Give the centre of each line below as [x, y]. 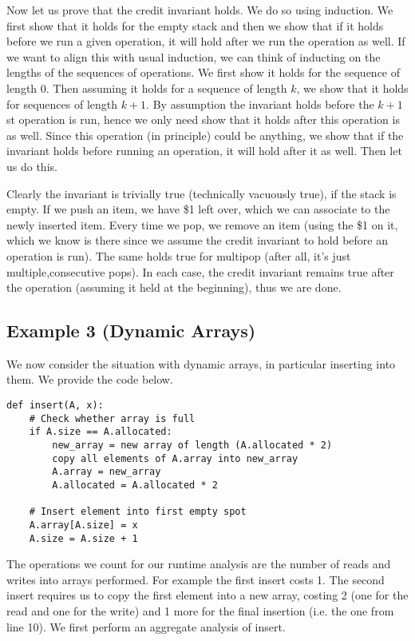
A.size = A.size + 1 [83, 538]
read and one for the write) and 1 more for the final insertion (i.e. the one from [200, 611]
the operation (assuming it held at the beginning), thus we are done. [174, 287]
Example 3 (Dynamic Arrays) [131, 330]
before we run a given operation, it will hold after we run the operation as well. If [206, 41]
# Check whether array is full [112, 418]
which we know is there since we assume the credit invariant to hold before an [197, 240]
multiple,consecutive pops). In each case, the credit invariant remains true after [200, 271]
